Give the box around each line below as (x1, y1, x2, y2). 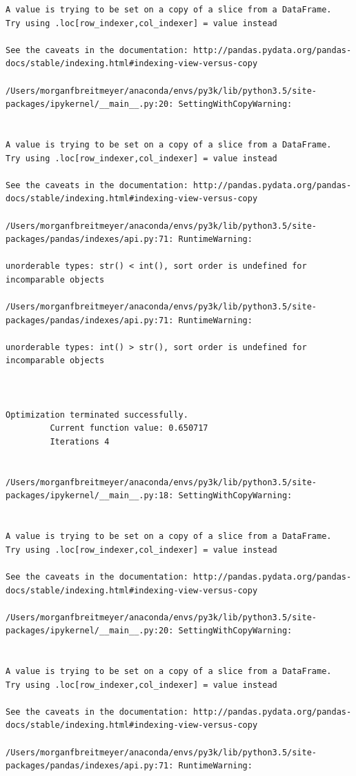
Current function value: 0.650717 (50, 423, 208, 433)
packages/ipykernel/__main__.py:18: (6, 491, 174, 501)
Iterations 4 (50, 437, 110, 447)
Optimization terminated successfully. (6, 409, 188, 420)
